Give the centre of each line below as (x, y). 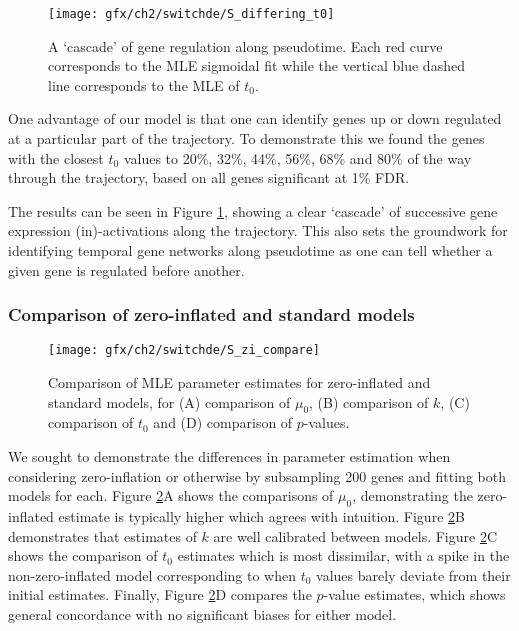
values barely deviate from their (413, 574)
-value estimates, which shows (414, 594)
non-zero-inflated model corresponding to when (152, 574)
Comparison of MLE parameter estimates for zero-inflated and (239, 382)
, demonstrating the (412, 495)
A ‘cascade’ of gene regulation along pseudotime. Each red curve (245, 45)
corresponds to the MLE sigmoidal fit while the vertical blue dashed (256, 65)
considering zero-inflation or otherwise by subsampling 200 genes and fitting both (257, 475)
